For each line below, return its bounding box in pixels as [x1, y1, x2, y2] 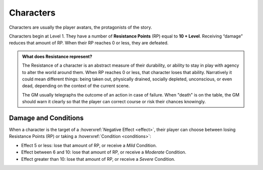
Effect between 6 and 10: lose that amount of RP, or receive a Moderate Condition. [21, 149, 187, 155]
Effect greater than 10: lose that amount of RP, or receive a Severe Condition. [21, 156, 175, 162]
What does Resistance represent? [22, 54, 93, 59]
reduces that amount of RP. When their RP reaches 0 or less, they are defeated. [9, 40, 169, 46]
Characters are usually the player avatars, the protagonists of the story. [9, 24, 152, 30]
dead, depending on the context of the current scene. [22, 83, 130, 89]
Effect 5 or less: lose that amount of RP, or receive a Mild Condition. [21, 142, 157, 148]
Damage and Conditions [9, 113, 84, 122]
